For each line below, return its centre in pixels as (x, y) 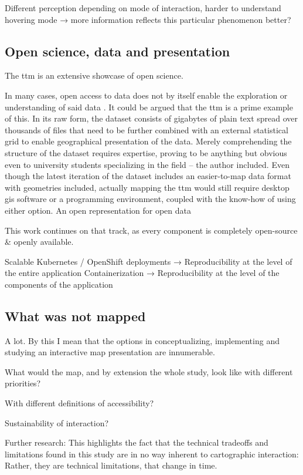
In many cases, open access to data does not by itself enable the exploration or (146, 95)
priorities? (23, 383)
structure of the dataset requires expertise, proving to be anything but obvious (146, 152)
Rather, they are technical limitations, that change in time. (111, 465)
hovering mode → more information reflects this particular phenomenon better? (148, 19)
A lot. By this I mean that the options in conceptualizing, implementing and (142, 340)
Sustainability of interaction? (57, 422)
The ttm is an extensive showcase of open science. (94, 75)
